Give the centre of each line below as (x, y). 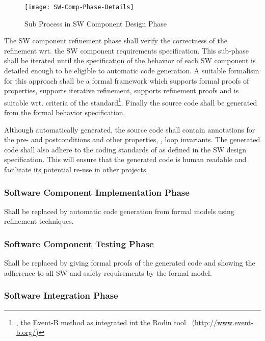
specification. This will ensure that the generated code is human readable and (125, 159)
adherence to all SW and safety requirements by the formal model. (108, 272)
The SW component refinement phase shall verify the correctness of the (116, 41)
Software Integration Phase (61, 295)
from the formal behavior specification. (65, 112)
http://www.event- (224, 322)
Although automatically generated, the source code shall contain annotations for (130, 129)
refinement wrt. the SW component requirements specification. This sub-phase (127, 50)
